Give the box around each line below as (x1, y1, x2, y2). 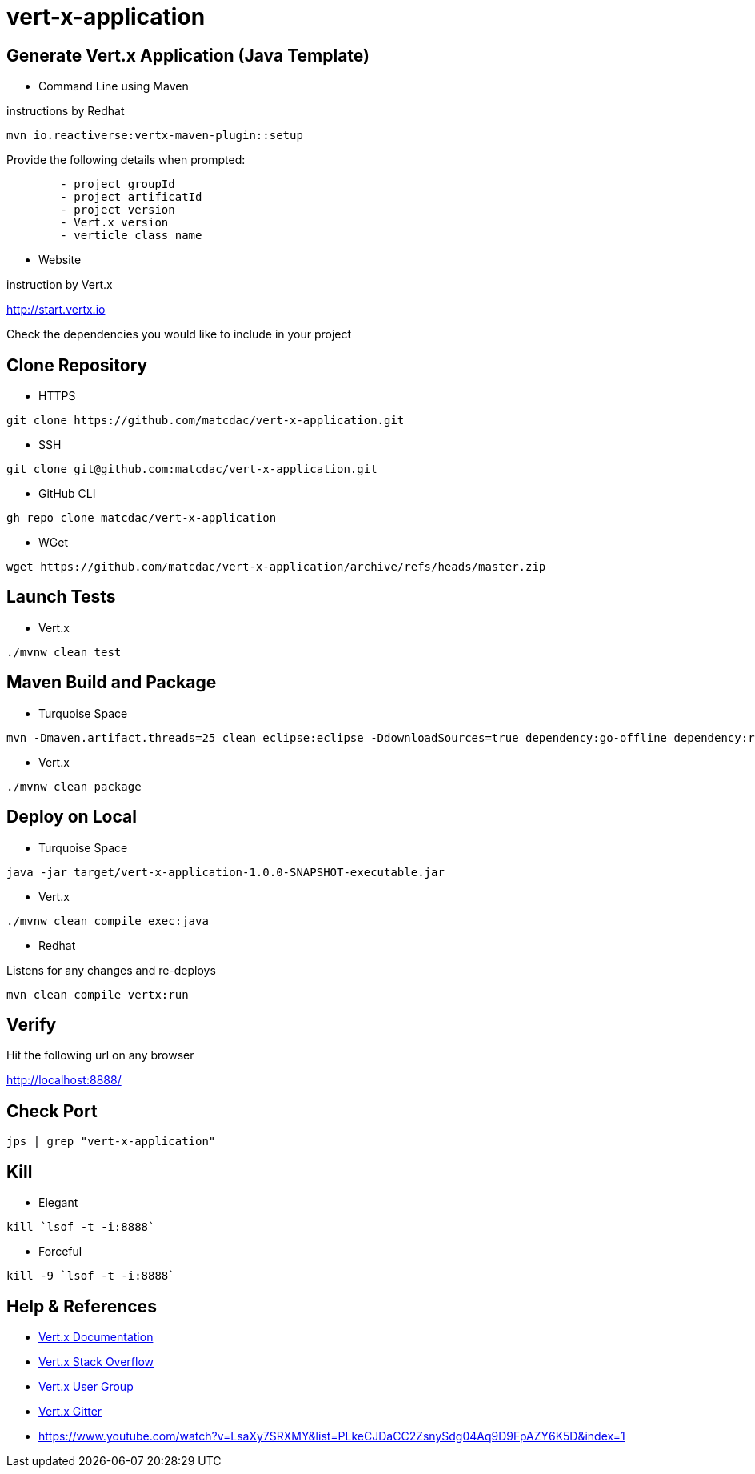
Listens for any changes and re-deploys (6, 963, 216, 977)
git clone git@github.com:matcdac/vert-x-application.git (6, 463, 377, 476)
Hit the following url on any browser (6, 1048, 194, 1063)
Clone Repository (6, 354, 148, 375)
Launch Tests (6, 587, 116, 607)
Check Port (6, 1100, 98, 1121)
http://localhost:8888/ (6, 1073, 122, 1087)
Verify (6, 1014, 57, 1035)
